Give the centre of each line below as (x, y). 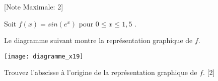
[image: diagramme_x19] (44, 56)
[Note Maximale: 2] (34, 6)
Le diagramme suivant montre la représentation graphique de (98, 40)
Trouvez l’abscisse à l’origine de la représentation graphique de (101, 72)
